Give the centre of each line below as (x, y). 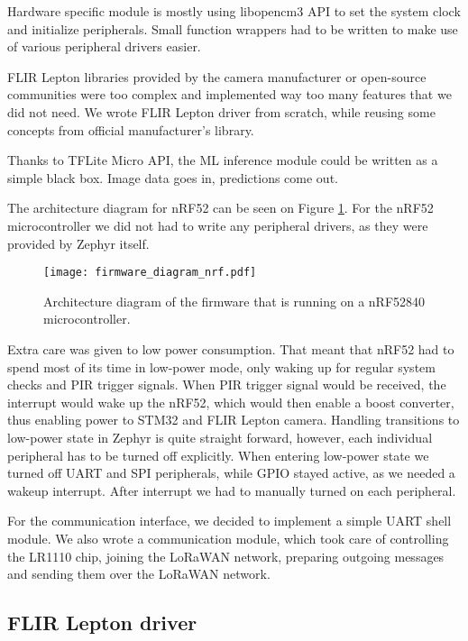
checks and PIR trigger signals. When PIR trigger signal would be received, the (227, 385)
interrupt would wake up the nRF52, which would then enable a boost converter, (231, 402)
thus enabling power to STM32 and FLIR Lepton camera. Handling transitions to (234, 420)
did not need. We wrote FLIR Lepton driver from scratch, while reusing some (221, 111)
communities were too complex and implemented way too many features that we (229, 94)
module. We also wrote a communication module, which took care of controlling (228, 538)
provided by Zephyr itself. (78, 243)
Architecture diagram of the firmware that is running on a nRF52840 (234, 301)
